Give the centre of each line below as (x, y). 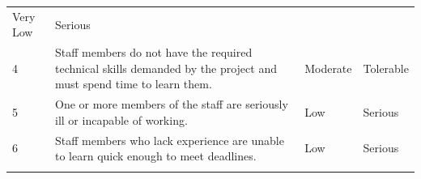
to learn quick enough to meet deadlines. (156, 156)
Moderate (328, 68)
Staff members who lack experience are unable (170, 140)
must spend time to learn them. (134, 84)
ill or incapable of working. (121, 119)
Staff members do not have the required (154, 52)
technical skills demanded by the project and (166, 68)
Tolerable (386, 68)
